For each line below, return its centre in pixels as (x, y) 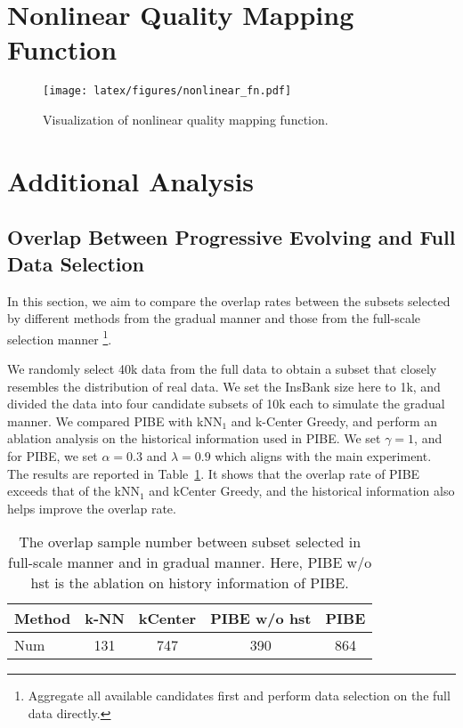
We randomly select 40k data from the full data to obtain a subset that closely (222, 368)
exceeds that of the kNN (74, 491)
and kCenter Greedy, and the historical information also (302, 491)
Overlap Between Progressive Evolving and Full (231, 237)
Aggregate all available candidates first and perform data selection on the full (239, 696)
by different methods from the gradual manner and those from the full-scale (214, 318)
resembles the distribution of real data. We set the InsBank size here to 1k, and (224, 386)
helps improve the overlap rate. (92, 508)
